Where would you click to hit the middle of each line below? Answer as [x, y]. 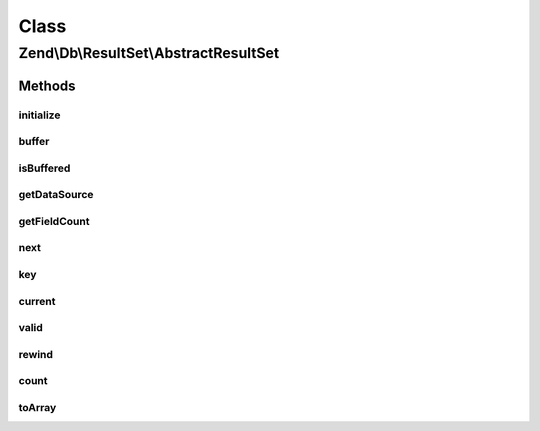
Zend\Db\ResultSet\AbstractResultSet [149, 53]
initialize [39, 115]
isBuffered [44, 168]
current [37, 301]
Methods [47, 85]
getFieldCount [54, 221]
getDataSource [56, 195]
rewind [36, 354]
